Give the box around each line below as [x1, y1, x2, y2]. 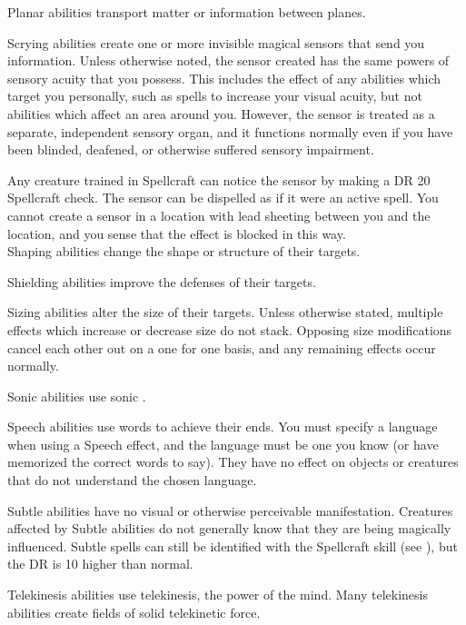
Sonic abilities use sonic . [7, 386, 146, 405]
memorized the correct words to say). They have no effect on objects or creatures [7, 452, 459, 471]
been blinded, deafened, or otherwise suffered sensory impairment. [7, 140, 374, 159]
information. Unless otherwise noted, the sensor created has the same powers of [7, 51, 450, 70]
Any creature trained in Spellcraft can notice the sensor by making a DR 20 [7, 170, 431, 189]
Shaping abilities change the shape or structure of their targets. [7, 242, 361, 261]
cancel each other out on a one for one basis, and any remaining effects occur [7, 338, 436, 357]
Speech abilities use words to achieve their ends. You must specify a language [7, 417, 438, 436]
